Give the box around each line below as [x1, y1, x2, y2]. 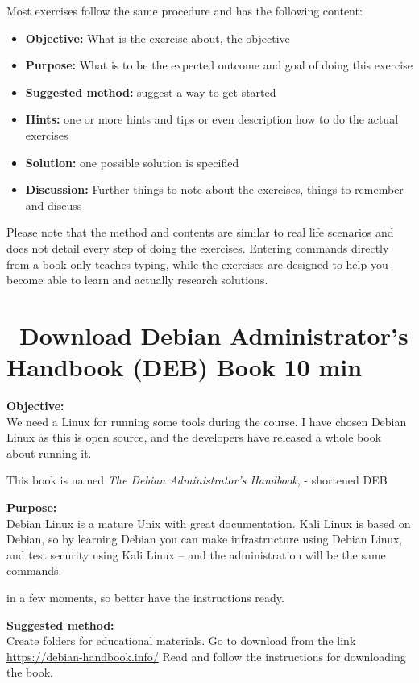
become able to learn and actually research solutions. [6, 271, 268, 288]
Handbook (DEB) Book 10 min [6, 350, 363, 383]
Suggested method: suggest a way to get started [25, 83, 276, 100]
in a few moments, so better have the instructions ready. [6, 589, 284, 605]
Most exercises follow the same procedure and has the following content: [6, 2, 363, 19]
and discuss [25, 196, 82, 213]
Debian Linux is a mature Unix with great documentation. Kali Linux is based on [6, 514, 411, 531]
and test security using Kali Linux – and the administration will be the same [6, 546, 386, 563]
